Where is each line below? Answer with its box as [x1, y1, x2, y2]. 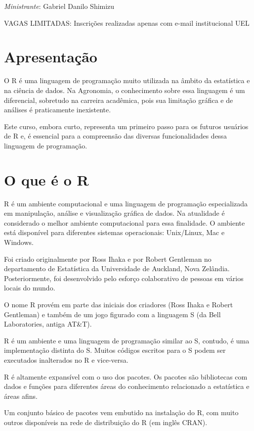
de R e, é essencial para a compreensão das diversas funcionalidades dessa [4, 131, 227, 141]
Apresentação [4, 47, 97, 67]
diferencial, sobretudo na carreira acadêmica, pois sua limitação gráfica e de [4, 95, 233, 105]
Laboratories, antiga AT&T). [4, 319, 92, 329]
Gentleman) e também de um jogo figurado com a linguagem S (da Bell [4, 309, 221, 319]
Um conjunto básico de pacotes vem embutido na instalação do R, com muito [4, 407, 239, 418]
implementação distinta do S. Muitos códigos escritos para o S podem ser [4, 345, 226, 355]
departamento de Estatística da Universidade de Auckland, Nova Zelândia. [4, 263, 230, 274]
